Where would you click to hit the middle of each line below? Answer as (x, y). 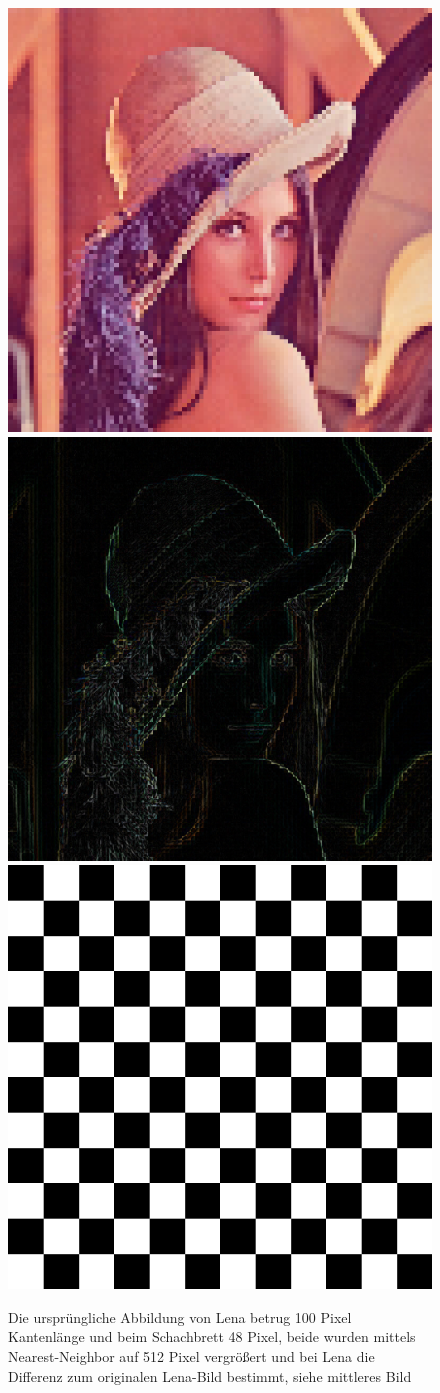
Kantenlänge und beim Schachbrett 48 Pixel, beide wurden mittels (212, 1336)
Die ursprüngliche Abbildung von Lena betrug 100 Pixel (180, 1316)
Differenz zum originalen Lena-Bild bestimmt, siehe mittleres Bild (210, 1375)
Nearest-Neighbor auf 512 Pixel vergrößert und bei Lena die (191, 1355)
